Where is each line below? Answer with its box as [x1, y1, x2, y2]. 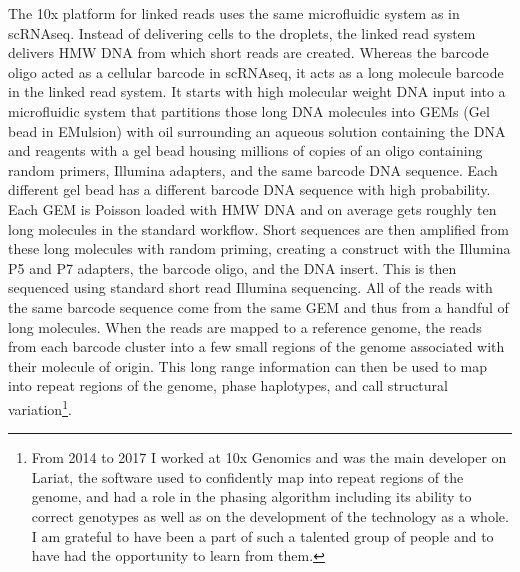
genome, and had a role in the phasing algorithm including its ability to [31, 486, 472, 507]
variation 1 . [8, 395, 72, 419]
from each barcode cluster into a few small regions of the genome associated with [8, 336, 505, 357]
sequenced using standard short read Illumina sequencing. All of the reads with [8, 277, 493, 298]
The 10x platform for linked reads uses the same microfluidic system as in [8, 3, 460, 23]
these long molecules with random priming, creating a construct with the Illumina [8, 238, 511, 259]
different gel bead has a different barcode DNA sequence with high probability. [8, 179, 491, 200]
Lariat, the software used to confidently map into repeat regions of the [31, 466, 464, 487]
